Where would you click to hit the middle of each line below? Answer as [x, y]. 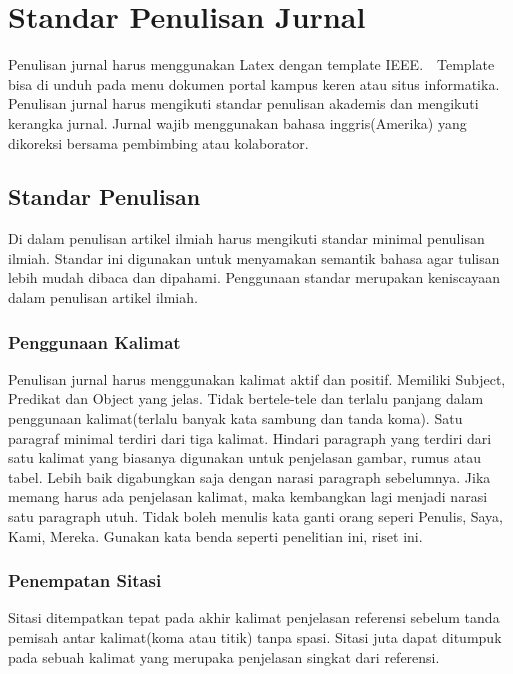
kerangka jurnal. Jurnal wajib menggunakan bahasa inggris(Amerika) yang [237, 122]
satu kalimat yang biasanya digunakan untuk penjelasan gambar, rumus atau [244, 457]
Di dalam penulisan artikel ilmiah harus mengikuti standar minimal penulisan [246, 238]
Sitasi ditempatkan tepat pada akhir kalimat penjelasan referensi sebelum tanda [254, 617]
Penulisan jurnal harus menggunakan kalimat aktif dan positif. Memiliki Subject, [257, 378]
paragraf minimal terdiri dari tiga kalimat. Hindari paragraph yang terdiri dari [250, 437]
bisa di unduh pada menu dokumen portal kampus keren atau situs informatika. [254, 83]
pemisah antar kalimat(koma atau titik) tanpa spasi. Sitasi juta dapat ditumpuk [255, 637]
